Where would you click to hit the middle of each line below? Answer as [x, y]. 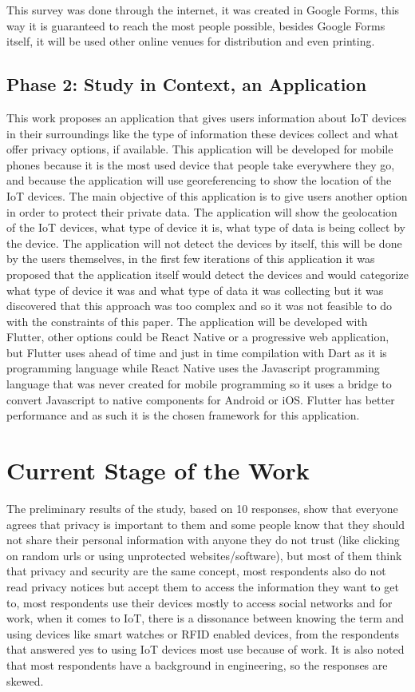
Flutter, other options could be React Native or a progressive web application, [198, 337]
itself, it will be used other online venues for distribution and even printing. [191, 41]
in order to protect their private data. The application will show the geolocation [202, 211]
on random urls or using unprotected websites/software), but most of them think [204, 555]
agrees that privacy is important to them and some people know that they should [206, 524]
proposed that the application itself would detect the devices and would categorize [207, 274]
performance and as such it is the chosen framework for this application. [183, 415]
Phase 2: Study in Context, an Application [187, 84]
